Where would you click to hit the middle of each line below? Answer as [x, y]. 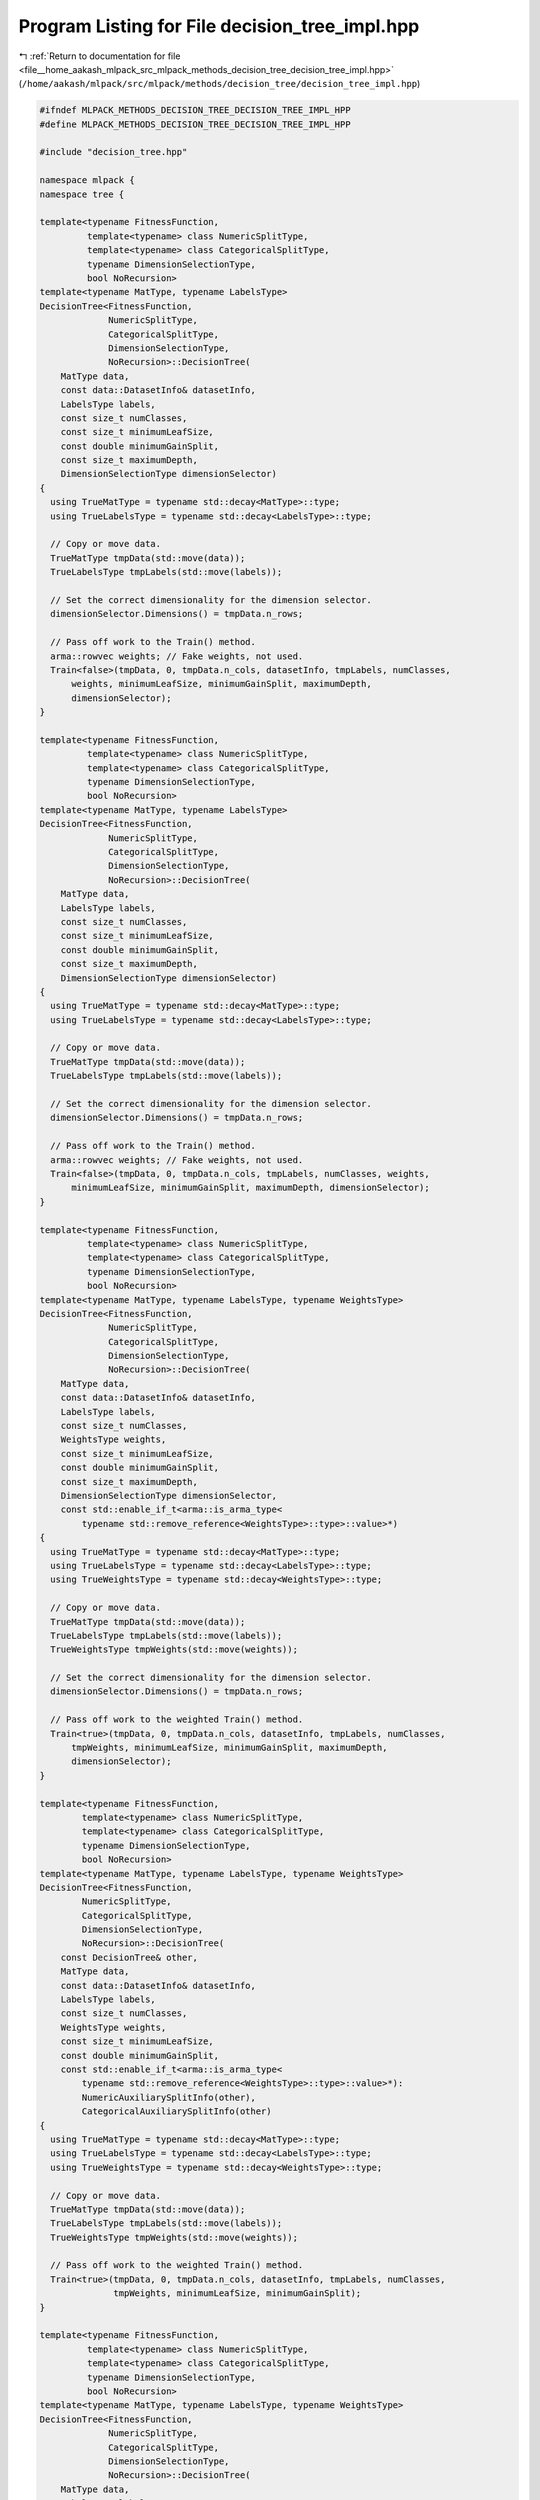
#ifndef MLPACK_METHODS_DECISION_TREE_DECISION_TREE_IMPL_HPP [195, 110]
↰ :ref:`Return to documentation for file [99, 56]
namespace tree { [82, 194]
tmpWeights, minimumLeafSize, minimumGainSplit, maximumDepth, [229, 1748]
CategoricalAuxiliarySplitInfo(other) [176, 2111]
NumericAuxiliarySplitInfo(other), [169, 2097]
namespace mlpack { [87, 180]
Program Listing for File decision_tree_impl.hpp [219, 26]
